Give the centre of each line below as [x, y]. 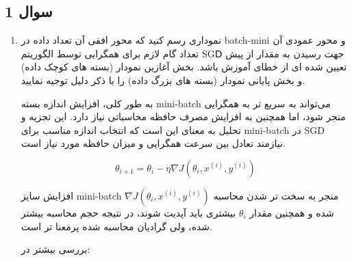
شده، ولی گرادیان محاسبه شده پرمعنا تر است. [116, 226]
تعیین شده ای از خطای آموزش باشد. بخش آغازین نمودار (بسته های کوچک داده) [184, 67]
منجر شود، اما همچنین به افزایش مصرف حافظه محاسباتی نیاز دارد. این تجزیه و [183, 116]
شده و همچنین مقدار [292, 212]
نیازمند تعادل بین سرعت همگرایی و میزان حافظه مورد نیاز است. [153, 143]
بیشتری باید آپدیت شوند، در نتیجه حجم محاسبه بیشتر [128, 212]
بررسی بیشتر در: [55, 249]
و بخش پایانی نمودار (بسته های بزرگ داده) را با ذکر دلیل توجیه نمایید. [163, 80]
